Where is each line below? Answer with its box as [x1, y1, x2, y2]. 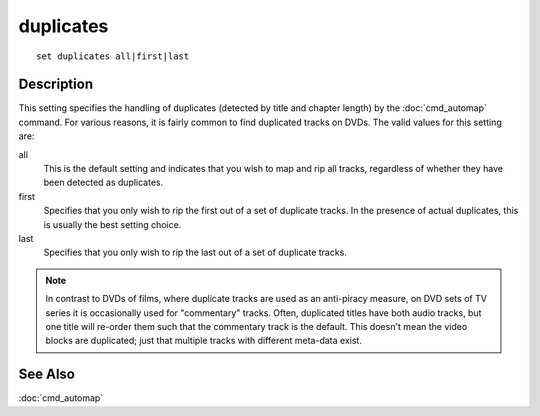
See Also [18, 366, 75, 383]
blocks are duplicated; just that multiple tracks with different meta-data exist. [45, 335, 362, 347]
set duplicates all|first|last [36, 50, 190, 62]
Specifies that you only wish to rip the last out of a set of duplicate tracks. [43, 246, 347, 259]
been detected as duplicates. [43, 176, 164, 189]
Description [18, 76, 94, 93]
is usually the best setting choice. [43, 218, 182, 230]
